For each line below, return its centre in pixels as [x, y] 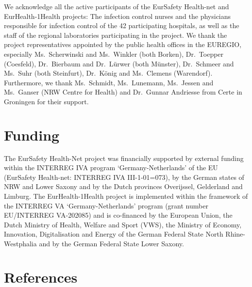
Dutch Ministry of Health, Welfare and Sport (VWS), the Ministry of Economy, [123, 224]
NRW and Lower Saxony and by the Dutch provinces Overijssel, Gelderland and [123, 186]
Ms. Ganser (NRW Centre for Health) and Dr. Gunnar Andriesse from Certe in [123, 92]
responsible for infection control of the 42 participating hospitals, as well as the [122, 25]
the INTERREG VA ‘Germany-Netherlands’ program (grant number [106, 205]
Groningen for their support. [46, 101]
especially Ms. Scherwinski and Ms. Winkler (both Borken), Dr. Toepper [114, 54]
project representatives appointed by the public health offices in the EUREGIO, [123, 44]
